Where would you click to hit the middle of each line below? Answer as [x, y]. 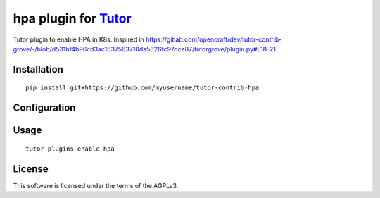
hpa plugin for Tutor [72, 18]
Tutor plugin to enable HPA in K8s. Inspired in [78, 39]
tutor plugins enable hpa [70, 149]
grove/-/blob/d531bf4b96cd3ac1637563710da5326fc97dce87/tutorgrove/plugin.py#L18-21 [144, 49]
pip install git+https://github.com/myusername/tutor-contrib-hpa [142, 88]
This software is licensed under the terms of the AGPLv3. [96, 185]
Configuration [44, 108]
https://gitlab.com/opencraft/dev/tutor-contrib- [214, 39]
